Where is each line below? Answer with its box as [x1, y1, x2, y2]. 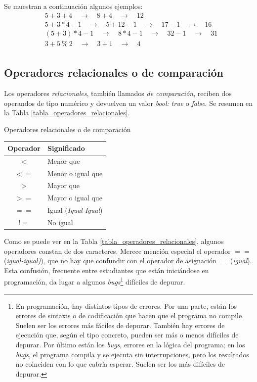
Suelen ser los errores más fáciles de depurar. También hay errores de [15, 320, 225, 330]
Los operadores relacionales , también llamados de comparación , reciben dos [4, 88, 232, 98]
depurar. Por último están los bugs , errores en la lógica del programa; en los [15, 339, 245, 349]
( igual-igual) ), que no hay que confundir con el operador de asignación [4, 255, 216, 266]
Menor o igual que [47, 168, 103, 178]
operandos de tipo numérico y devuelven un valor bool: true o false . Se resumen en [4, 97, 253, 108]
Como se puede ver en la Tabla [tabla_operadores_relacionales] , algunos [4, 236, 224, 246]
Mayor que [47, 180, 80, 191]
